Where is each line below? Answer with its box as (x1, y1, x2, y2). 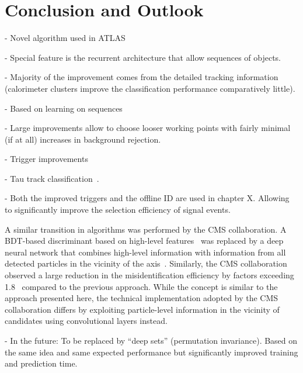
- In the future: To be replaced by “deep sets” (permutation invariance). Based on (5, 334, 298, 346)
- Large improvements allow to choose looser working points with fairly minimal (5, 122, 291, 134)
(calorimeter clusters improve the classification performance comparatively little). (5, 82, 295, 94)
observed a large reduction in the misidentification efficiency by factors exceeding (5, 269, 294, 281)
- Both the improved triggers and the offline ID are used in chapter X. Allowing (5, 192, 290, 204)
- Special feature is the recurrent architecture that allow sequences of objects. (5, 51, 281, 63)
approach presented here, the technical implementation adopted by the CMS (5, 292, 278, 304)
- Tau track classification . (5, 172, 99, 184)
